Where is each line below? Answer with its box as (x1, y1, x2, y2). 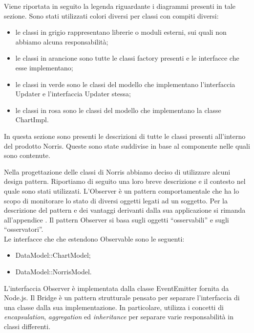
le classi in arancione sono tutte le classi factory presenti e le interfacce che (15, 53, 239, 63)
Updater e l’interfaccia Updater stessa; (15, 89, 131, 99)
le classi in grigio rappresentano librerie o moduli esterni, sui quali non (15, 27, 227, 37)
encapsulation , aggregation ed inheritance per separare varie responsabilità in (4, 311, 233, 322)
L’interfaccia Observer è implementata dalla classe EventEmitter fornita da (4, 283, 229, 293)
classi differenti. (4, 321, 51, 332)
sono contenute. (4, 150, 50, 160)
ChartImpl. (15, 114, 49, 125)
